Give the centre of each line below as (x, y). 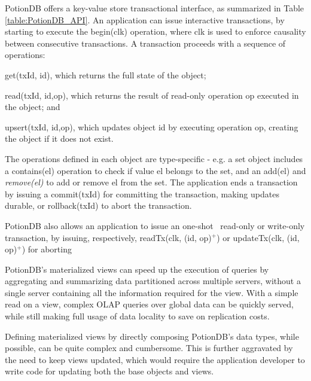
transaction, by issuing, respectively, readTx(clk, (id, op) (108, 237)
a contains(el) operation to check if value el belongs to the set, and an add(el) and (155, 170)
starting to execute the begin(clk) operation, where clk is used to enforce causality (155, 31)
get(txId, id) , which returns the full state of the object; (106, 74)
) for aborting (47, 249)
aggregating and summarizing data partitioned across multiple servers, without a (153, 281)
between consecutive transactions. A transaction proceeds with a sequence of (145, 43)
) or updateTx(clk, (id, (258, 237)
